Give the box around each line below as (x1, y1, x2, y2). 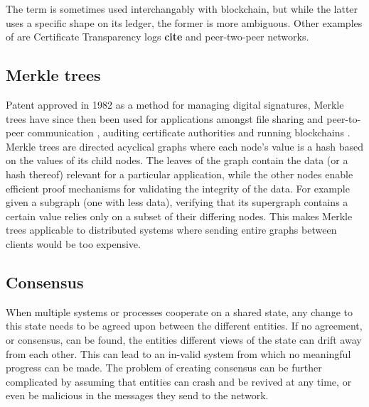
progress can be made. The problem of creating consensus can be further (6, 360, 322, 375)
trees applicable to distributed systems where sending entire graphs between (6, 222, 337, 237)
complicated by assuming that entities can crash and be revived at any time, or (6, 374, 352, 389)
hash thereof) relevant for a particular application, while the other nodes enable (6, 166, 353, 181)
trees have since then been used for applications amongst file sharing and (6, 111, 323, 126)
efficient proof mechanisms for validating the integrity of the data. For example (6, 180, 350, 195)
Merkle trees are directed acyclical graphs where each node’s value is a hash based (6, 139, 364, 153)
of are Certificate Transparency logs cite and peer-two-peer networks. (6, 29, 309, 44)
